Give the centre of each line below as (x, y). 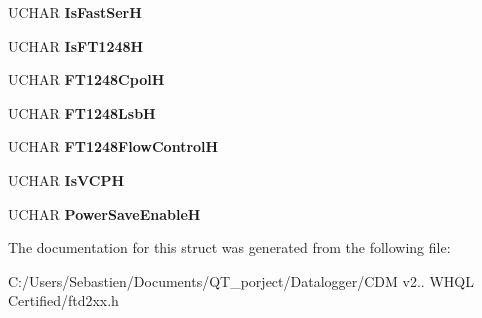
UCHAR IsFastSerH (75, 12)
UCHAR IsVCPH (66, 179)
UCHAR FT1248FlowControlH (113, 146)
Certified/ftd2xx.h (63, 300)
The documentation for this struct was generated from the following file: (229, 247)
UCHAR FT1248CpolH (86, 79)
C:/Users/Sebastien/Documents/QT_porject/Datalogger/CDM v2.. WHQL (241, 280)
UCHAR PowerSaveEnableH (104, 213)
